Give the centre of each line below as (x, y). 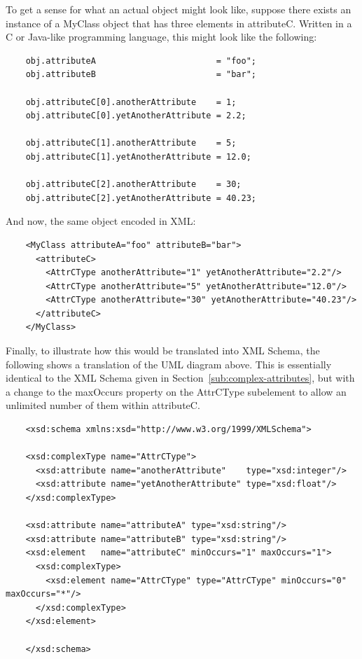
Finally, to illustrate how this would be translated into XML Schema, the (163, 351)
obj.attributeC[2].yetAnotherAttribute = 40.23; (141, 198)
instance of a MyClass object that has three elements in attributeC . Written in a (179, 23)
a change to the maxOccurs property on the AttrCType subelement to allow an (176, 391)
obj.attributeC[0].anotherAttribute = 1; (131, 102)
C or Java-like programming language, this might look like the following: (161, 37)
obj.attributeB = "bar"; (141, 75)
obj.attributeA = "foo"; (141, 61)
